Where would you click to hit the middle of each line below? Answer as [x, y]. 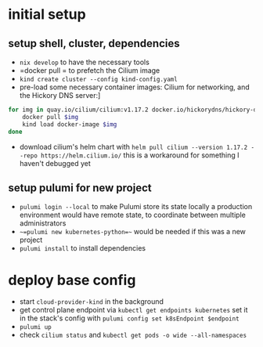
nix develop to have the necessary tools [85, 62]
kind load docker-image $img [70, 124]
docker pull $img [50, 117]
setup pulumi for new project [80, 188]
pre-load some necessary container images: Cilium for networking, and [134, 87]
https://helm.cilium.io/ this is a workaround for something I [140, 155]
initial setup [47, 14]
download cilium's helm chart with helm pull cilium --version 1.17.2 [133, 146]
